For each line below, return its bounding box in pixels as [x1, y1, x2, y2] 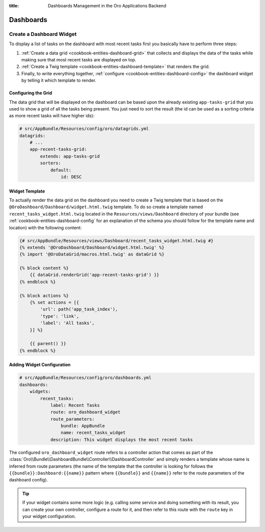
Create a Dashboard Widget [9, 30, 77, 37]
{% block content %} [19, 265, 69, 271]
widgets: [29, 389, 51, 394]
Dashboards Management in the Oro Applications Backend [48, 3, 166, 8]
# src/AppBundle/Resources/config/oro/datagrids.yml [19, 126, 149, 132]
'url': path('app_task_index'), [40, 307, 118, 312]
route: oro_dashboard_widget [50, 409, 121, 415]
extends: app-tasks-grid [40, 153, 100, 159]
